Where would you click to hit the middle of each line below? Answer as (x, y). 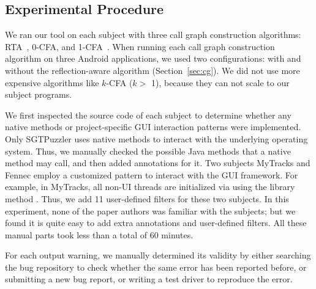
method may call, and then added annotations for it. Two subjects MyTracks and (158, 163)
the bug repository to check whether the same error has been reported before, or (156, 267)
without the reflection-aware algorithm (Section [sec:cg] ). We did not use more (152, 70)
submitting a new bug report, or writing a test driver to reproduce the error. (149, 279)
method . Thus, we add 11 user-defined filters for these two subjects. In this (147, 198)
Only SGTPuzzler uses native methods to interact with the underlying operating (156, 138)
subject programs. (39, 94)
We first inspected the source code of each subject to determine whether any (148, 115)
